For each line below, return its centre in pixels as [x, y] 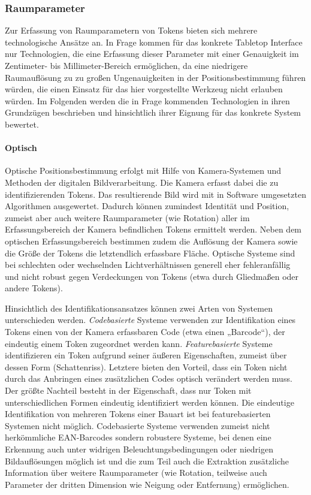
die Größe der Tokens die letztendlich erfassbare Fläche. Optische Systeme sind [150, 253]
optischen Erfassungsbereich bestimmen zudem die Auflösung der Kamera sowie [151, 241]
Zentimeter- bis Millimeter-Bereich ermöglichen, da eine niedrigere [126, 65]
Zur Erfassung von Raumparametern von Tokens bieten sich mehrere [131, 30]
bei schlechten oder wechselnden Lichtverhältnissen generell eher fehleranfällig [148, 265]
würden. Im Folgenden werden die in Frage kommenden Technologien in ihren [147, 100]
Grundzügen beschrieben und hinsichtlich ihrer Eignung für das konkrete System [153, 112]
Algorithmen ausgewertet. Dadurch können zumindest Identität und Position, [147, 206]
